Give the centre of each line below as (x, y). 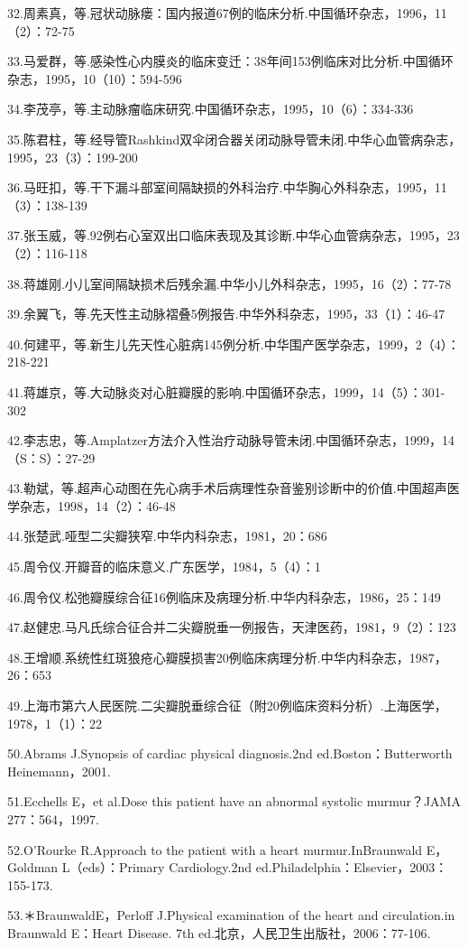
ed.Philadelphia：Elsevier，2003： (352, 867)
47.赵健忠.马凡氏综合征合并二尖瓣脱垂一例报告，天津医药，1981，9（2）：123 (232, 627)
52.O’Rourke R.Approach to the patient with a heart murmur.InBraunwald (215, 849)
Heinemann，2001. (59, 771)
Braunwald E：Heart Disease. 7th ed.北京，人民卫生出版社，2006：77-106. (219, 932)
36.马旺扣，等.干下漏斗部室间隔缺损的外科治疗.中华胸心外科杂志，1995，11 (227, 187)
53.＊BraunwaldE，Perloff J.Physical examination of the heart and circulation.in (231, 915)
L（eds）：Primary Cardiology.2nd (157, 867)
